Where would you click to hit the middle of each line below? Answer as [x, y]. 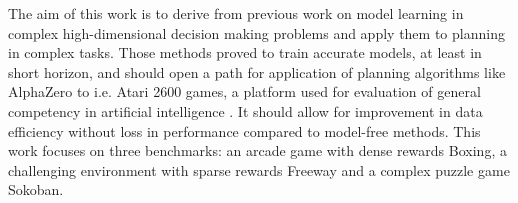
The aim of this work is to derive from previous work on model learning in [236, 13]
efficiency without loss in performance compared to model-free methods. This [244, 130]
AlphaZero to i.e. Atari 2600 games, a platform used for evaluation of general [244, 91]
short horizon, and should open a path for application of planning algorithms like [257, 71]
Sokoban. [36, 189]
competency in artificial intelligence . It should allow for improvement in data [245, 110]
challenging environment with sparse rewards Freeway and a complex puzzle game [259, 169]
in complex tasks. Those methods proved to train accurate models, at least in [245, 52]
